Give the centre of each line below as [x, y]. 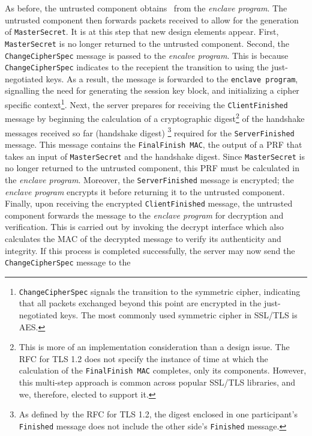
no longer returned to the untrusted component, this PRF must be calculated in [152, 168]
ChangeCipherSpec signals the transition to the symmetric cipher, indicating [160, 291]
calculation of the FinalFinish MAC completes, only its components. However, [163, 370]
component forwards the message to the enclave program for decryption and [144, 215]
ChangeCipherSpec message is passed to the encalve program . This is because [147, 55]
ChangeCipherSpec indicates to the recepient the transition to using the [137, 67]
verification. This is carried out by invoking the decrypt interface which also [144, 227]
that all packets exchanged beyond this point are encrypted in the [140, 303]
